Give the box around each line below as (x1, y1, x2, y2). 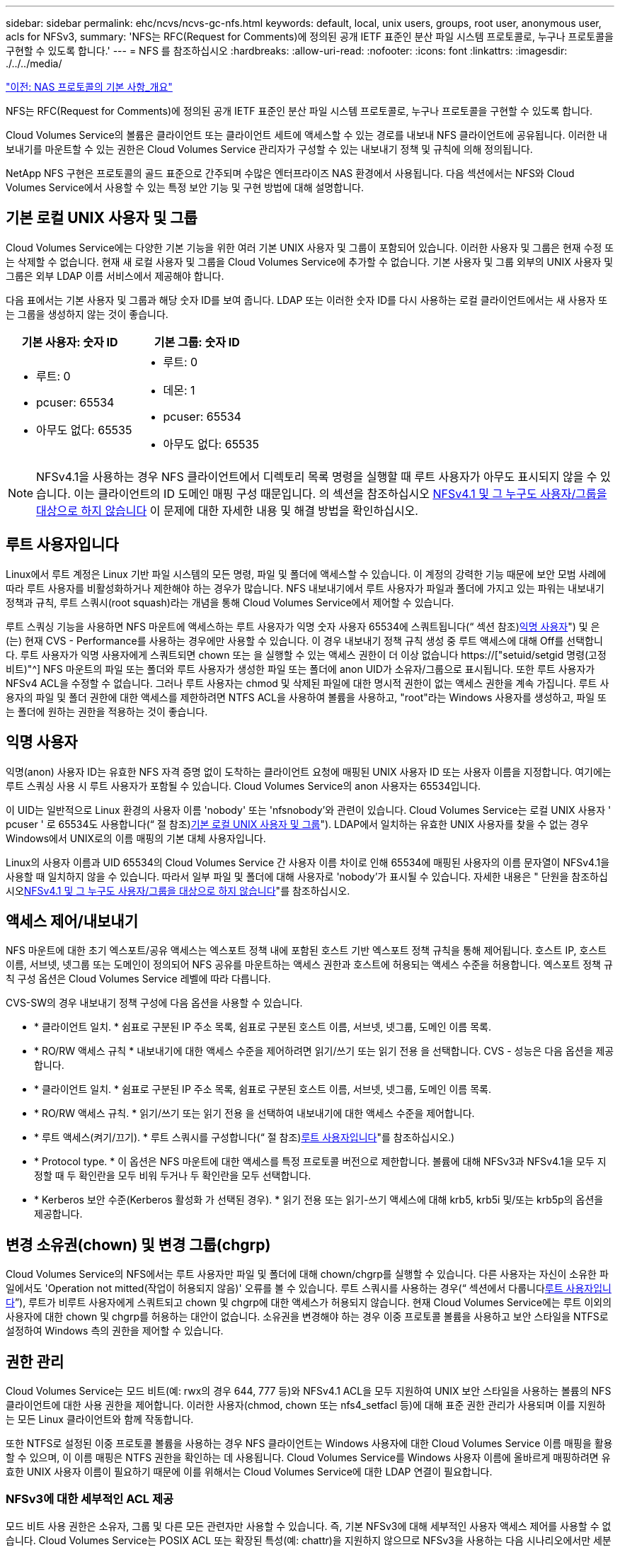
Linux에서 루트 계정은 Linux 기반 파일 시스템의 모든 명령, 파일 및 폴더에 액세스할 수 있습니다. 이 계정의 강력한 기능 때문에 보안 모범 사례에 (6, 567, 607, 580)
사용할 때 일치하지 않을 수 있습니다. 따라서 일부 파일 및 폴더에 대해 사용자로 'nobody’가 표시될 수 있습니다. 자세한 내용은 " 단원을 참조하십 (6, 870, 608, 883)
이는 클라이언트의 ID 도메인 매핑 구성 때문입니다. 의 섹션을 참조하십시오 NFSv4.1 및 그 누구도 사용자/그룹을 (74, 486, 607, 501)
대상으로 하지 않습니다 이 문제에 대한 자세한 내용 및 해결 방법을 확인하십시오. (36, 503, 418, 518)
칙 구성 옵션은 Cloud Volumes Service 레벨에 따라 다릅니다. (6, 973, 271, 985)
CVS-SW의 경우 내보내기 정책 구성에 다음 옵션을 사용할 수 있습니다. (6, 997, 303, 1009)
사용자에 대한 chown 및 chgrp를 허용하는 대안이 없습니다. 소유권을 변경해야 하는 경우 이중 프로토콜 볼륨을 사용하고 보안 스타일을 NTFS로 (6, 1310, 609, 1323)
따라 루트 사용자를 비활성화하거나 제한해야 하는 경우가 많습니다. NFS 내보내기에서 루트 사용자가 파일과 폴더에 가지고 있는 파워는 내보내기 (6, 582, 604, 594)
